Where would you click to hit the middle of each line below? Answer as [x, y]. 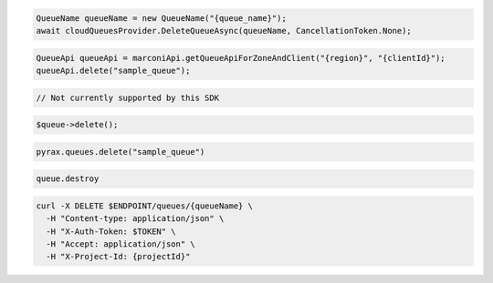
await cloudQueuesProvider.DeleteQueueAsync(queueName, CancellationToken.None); [224, 30]
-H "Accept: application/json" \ [121, 244]
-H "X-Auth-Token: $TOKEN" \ [111, 231]
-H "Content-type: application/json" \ [135, 219]
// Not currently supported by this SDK [127, 97]
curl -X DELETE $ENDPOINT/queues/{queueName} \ [144, 206]
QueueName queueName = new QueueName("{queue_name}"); [161, 18]
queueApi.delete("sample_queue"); [113, 70]
